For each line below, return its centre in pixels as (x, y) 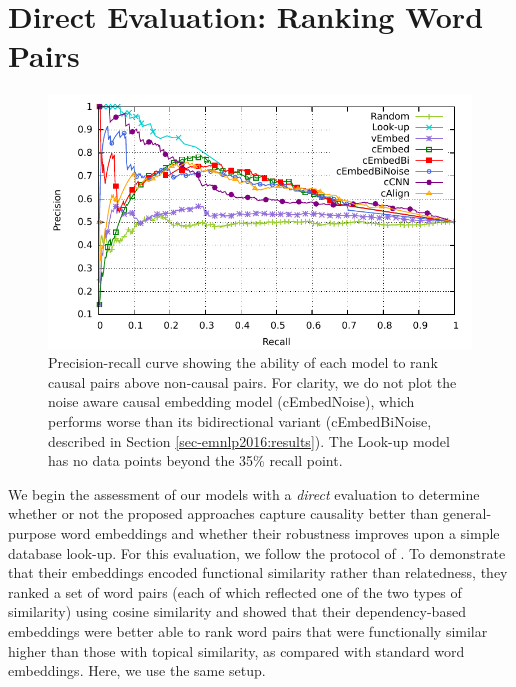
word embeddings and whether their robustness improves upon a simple (280, 533)
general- (467, 513)
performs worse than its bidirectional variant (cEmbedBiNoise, (240, 421)
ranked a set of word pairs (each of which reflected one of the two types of (235, 591)
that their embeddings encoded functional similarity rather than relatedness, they (258, 572)
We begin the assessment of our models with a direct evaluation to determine (244, 493)
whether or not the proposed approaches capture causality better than (223, 513)
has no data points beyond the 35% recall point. (195, 460)
